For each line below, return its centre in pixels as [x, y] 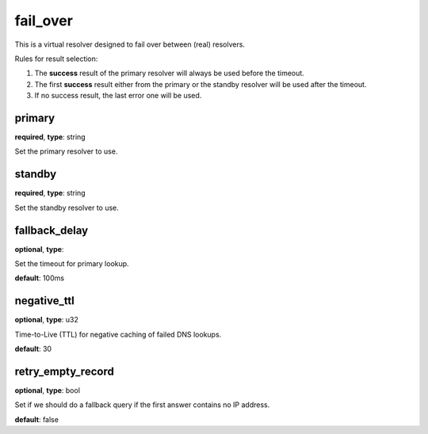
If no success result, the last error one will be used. [118, 96]
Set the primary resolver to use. [66, 151]
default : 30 [33, 349]
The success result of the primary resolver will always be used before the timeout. [169, 73]
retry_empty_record [64, 371]
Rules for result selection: [56, 59]
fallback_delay [52, 230]
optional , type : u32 [47, 320]
